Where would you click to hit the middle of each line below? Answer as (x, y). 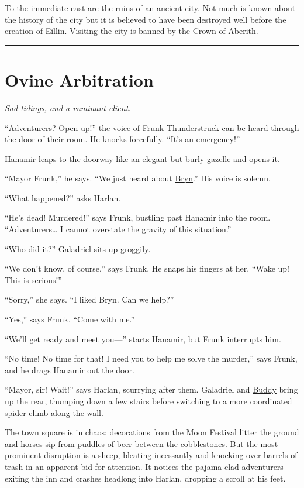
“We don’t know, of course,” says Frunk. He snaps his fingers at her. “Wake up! (147, 268)
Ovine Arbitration (79, 79)
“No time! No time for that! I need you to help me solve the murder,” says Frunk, (151, 358)
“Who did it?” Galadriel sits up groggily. (78, 248)
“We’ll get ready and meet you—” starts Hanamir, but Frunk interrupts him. (143, 338)
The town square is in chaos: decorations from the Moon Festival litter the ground (152, 432)
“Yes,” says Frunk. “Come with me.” (70, 319)
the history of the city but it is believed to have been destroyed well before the (146, 19)
